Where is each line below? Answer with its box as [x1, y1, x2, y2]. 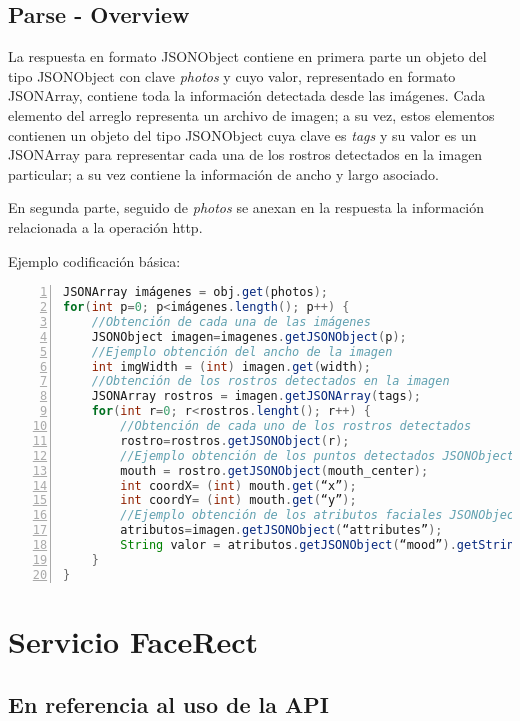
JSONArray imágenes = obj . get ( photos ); [63, 285, 328, 300]
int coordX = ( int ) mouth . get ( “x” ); [120, 478, 357, 493]
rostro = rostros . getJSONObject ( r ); [120, 433, 350, 448]
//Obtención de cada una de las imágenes [91, 314, 371, 329]
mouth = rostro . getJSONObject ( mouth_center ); [120, 463, 429, 478]
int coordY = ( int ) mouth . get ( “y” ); [120, 493, 357, 508]
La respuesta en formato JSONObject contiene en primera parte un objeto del [8, 46, 487, 67]
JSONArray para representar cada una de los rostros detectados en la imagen [8, 144, 483, 165]
